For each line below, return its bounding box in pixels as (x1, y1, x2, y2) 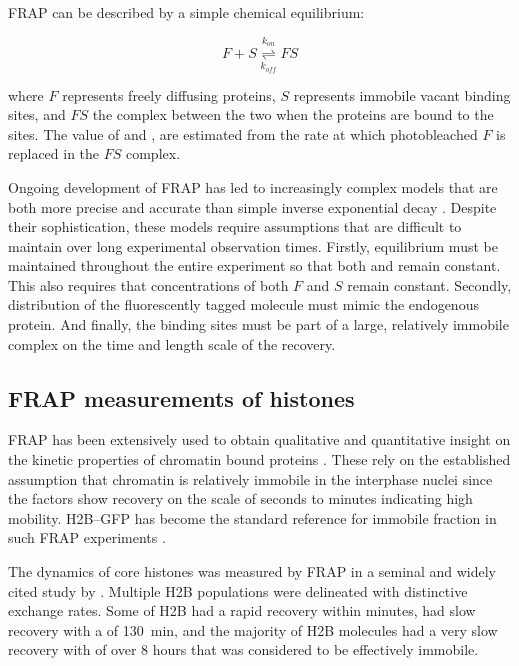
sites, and (8, 104, 66, 125)
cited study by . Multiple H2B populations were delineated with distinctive (8, 580, 468, 601)
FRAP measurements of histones (8, 382, 355, 413)
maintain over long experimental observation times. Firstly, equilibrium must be (8, 235, 498, 256)
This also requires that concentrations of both (8, 274, 289, 295)
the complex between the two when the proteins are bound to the (92, 104, 494, 125)
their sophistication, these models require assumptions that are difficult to (8, 216, 462, 237)
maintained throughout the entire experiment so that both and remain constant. (8, 255, 501, 276)
